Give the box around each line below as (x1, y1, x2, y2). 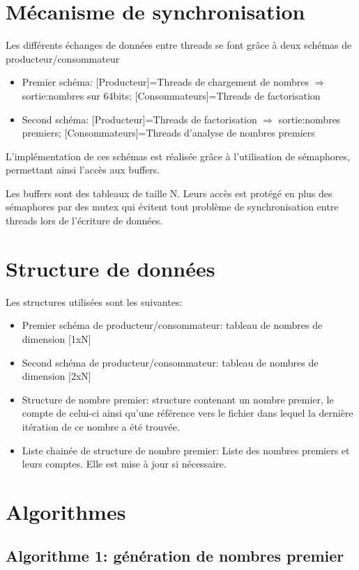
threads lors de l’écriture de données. (6, 213, 163, 228)
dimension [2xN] (22, 369, 91, 383)
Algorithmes (6, 497, 126, 525)
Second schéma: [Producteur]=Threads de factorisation (22, 111, 257, 126)
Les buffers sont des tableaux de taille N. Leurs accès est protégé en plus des (6, 185, 333, 200)
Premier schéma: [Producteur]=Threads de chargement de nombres (22, 75, 309, 89)
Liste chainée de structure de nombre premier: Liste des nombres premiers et (22, 442, 350, 457)
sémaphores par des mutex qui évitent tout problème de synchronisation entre (6, 199, 339, 214)
